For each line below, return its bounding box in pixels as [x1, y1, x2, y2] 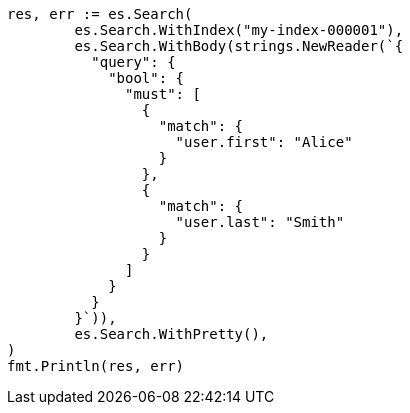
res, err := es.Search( [7, 6, 193, 22]
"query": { [91, 54, 176, 70]
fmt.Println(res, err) [7, 358, 185, 374]
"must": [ [125, 86, 201, 102]
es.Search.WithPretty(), [74, 326, 269, 342]
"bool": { [108, 70, 185, 86]
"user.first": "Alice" [175, 134, 353, 150]
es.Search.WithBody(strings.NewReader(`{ [74, 38, 404, 54]
